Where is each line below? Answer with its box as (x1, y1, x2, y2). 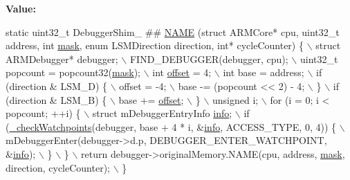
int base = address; (223, 65, 304, 80)
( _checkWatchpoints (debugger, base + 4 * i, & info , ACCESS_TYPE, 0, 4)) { (6, 119, 337, 134)
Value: (6, 1, 36, 15)
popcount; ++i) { (6, 106, 81, 120)
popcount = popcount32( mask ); (6, 65, 140, 80)
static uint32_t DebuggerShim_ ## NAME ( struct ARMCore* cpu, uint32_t (6, 24, 340, 39)
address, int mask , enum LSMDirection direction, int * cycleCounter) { (6, 38, 304, 53)
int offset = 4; (152, 65, 212, 80)
